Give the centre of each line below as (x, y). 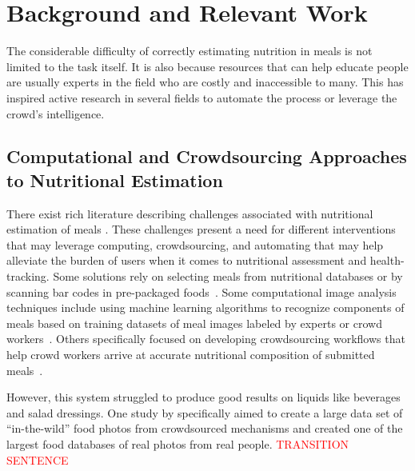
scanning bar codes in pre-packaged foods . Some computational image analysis (202, 291)
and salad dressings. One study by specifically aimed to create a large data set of (205, 412)
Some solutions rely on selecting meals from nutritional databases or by (228, 276)
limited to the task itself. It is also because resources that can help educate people (207, 66)
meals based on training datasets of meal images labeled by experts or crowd (194, 323)
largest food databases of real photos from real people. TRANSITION (178, 444)
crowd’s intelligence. (56, 113)
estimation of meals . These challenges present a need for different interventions (201, 229)
